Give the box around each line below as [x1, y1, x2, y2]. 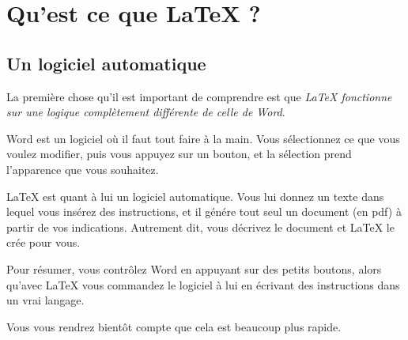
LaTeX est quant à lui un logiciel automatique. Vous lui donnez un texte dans [6, 187, 384, 204]
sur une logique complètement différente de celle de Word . [6, 104, 285, 120]
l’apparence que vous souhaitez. [6, 161, 159, 177]
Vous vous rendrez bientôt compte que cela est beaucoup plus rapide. [6, 318, 342, 334]
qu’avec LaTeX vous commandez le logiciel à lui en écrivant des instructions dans [6, 276, 400, 293]
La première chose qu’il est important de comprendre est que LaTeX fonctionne [6, 88, 392, 104]
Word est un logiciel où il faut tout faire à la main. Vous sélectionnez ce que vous [6, 130, 400, 146]
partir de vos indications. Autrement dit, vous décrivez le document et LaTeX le [6, 218, 395, 235]
